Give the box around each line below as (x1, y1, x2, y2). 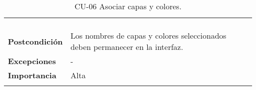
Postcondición (8, 35, 63, 47)
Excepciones (8, 55, 56, 67)
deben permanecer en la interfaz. (70, 41, 183, 52)
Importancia (8, 69, 57, 81)
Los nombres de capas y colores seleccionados (70, 30, 226, 41)
